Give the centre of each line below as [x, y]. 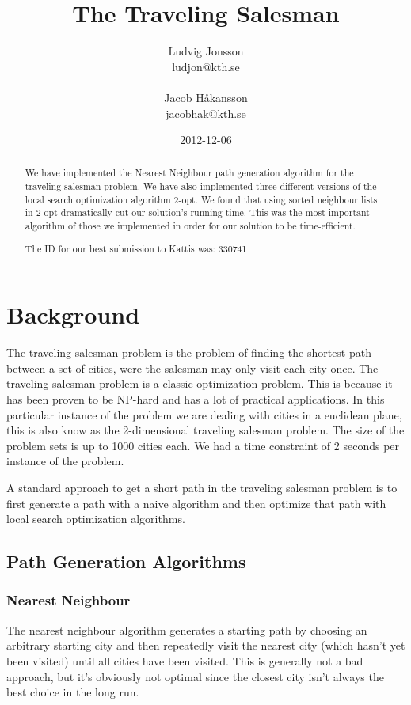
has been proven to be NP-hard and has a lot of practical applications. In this [196, 399]
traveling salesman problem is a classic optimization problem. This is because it [200, 383]
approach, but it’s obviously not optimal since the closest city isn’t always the [195, 676]
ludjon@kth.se [206, 66]
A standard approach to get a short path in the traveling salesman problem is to [202, 487]
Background [73, 315]
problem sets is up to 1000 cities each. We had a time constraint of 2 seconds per [203, 445]
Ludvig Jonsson [206, 51]
